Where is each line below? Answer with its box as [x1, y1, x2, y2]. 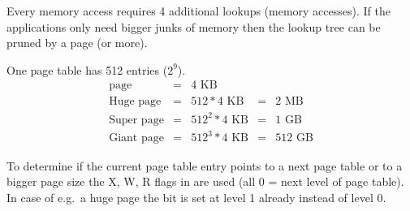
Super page [109, 114, 164, 126]
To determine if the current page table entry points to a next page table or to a [6, 157, 403, 174]
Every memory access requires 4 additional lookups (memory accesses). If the [6, 2, 391, 19]
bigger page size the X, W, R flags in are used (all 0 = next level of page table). [6, 173, 404, 190]
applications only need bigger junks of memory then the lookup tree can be [6, 18, 381, 35]
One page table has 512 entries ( [6, 61, 168, 78]
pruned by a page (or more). [6, 34, 148, 51]
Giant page [109, 132, 164, 144]
